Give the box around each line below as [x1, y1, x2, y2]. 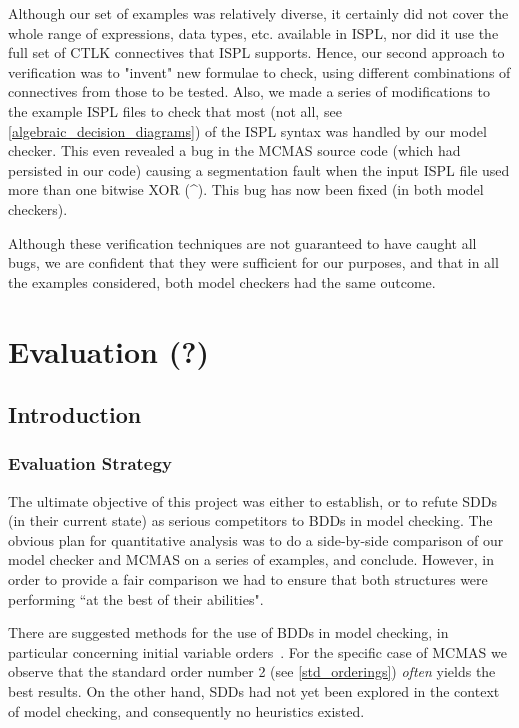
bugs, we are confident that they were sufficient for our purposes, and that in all [8, 252, 499, 273]
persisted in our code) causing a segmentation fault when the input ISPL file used [8, 159, 510, 180]
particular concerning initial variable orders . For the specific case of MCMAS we [8, 641, 507, 662]
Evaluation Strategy [8, 451, 172, 476]
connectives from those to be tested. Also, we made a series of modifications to [8, 81, 490, 102]
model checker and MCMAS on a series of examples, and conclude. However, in [8, 549, 495, 570]
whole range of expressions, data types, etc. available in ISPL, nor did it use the [8, 22, 499, 43]
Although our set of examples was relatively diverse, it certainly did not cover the [8, 3, 509, 23]
